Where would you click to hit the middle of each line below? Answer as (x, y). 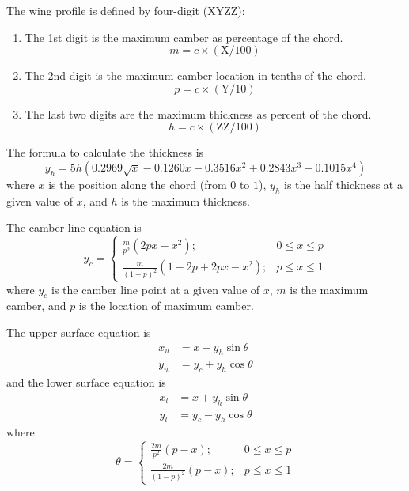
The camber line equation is (74, 227)
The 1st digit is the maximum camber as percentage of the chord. (184, 37)
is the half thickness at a (343, 184)
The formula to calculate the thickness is (105, 152)
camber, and (36, 306)
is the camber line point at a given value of (156, 289)
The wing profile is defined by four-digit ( (107, 10)
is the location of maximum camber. (166, 306)
